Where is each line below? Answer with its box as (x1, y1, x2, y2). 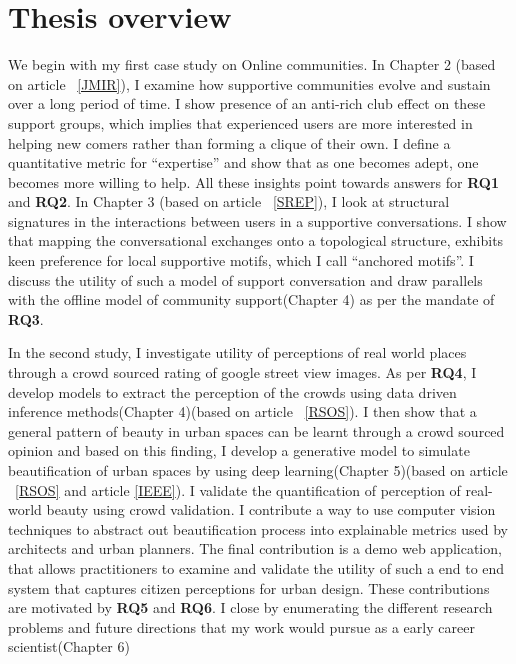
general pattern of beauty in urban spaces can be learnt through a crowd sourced (8, 420, 505, 441)
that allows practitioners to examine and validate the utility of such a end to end (8, 557, 505, 578)
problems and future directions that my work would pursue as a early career (8, 616, 475, 637)
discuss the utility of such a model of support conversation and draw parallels (8, 269, 483, 290)
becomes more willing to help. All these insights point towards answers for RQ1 (8, 171, 499, 192)
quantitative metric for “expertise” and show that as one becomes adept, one (8, 152, 479, 173)
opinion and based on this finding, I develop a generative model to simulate (8, 440, 470, 461)
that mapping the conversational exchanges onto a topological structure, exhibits (8, 230, 504, 251)
